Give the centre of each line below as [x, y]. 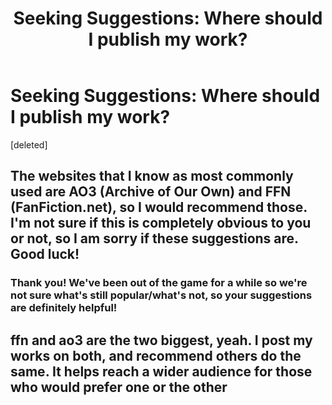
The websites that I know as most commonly [152, 176]
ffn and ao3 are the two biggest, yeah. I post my [161, 340]
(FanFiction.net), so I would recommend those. [159, 207]
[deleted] [29, 144]
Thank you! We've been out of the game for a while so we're [159, 283]
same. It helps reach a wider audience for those [161, 371]
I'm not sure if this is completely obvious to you [161, 223]
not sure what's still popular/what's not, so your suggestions [161, 295]
